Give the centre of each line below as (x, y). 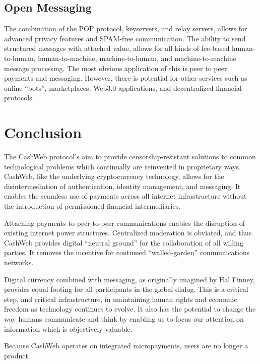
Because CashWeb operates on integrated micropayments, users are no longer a (126, 346)
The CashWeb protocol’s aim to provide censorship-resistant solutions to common (130, 157)
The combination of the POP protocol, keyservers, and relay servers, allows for (126, 28)
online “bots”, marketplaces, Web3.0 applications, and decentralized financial (123, 87)
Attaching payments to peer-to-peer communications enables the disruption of (124, 223)
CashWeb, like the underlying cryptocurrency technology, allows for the (114, 176)
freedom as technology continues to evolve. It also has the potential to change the (130, 309)
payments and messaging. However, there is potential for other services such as (126, 78)
